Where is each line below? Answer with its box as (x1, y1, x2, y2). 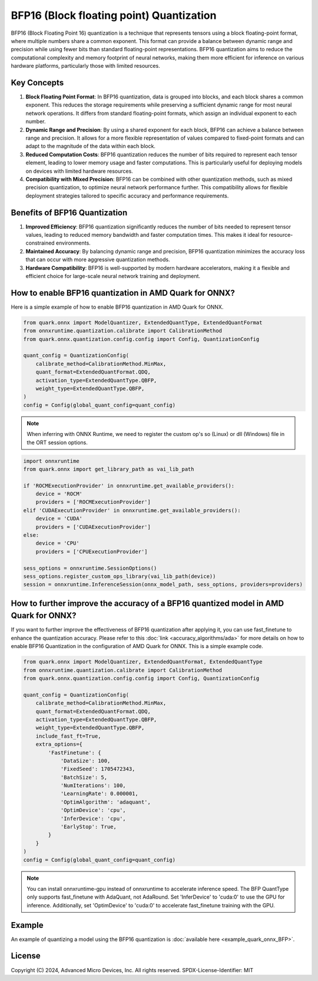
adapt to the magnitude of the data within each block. (25, 143, 156, 150)
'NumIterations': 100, (60, 782, 126, 789)
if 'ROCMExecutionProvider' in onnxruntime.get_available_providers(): (23, 482, 235, 489)
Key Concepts (11, 77, 64, 88)
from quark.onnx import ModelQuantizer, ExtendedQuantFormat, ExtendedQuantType (23, 659, 263, 665)
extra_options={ (35, 741, 82, 748)
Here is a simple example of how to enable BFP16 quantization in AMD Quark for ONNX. (11, 303, 224, 311)
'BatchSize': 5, (60, 774, 108, 781)
